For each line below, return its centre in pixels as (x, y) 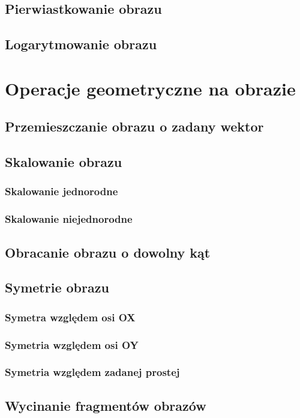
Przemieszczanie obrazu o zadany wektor (134, 126)
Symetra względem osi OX (70, 317)
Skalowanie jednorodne (61, 191)
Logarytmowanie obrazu (81, 44)
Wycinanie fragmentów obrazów (106, 405)
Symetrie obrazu (57, 287)
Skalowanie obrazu (64, 162)
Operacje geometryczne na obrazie (150, 88)
